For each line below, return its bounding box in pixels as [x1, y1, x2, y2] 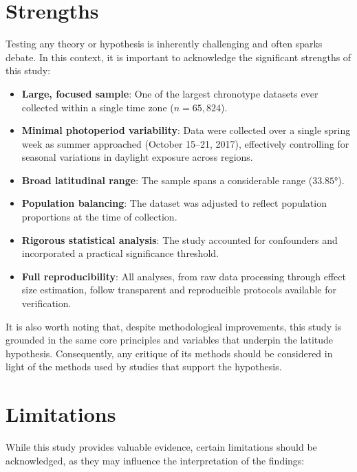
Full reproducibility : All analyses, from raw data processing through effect [21, 269, 346, 283]
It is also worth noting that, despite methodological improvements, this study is [6, 319, 342, 333]
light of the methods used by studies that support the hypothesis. [6, 359, 282, 374]
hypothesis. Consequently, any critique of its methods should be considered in [6, 346, 333, 360]
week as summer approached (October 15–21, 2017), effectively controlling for [21, 136, 349, 150]
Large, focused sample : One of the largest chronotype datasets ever [21, 86, 318, 100]
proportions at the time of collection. [21, 210, 177, 224]
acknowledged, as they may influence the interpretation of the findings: [6, 453, 305, 467]
